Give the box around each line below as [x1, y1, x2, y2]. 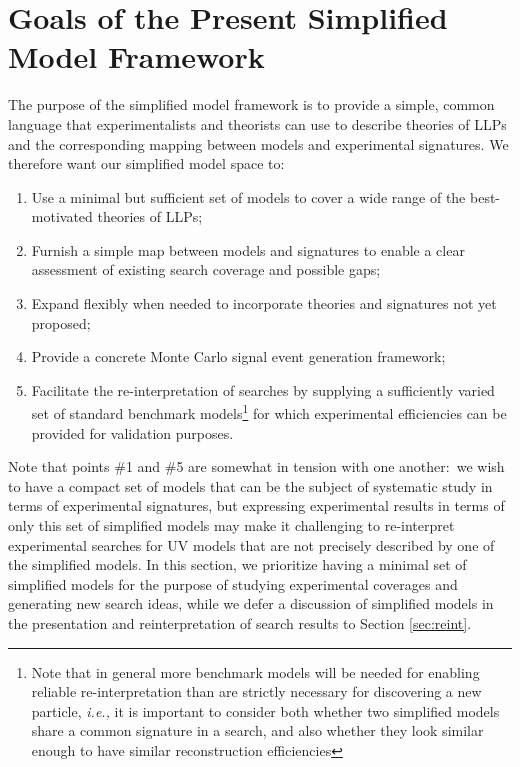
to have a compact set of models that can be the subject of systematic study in [8, 475, 493, 496]
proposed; [31, 312, 91, 333]
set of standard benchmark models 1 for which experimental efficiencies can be [31, 400, 507, 424]
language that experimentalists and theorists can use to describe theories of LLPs [8, 113, 507, 134]
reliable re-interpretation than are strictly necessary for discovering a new [31, 681, 482, 702]
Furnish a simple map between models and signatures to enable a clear [31, 239, 465, 260]
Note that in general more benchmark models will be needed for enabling [31, 661, 480, 682]
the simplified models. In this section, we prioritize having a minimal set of [8, 554, 467, 575]
